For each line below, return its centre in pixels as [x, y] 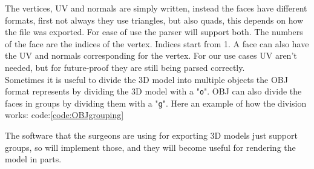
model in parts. [33, 159]
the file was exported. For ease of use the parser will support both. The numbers [154, 32]
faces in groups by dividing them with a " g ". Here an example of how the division [156, 103]
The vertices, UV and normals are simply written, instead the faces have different [156, 8]
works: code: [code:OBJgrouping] [64, 115]
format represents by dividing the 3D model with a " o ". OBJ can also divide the [153, 91]
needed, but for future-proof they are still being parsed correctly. [125, 67]
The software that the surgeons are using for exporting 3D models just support [151, 135]
